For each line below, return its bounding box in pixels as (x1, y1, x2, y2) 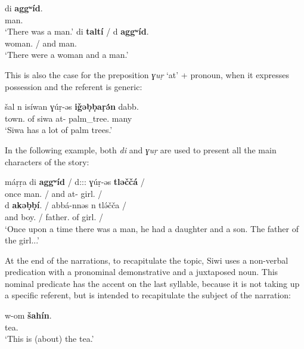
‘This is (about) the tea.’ (5, 332, 94, 345)
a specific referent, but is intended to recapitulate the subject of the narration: (5, 289, 291, 301)
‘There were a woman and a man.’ (5, 48, 129, 61)
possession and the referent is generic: (5, 80, 142, 92)
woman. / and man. (5, 36, 77, 49)
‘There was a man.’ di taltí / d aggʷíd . (5, 25, 149, 38)
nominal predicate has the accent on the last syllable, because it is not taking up (5, 277, 300, 289)
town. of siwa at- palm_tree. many (5, 112, 132, 124)
